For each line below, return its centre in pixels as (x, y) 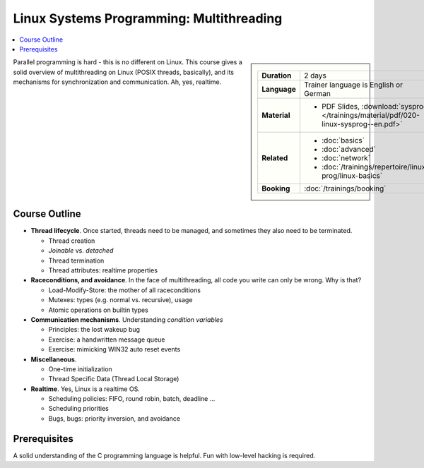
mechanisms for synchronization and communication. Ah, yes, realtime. (117, 82)
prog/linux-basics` (352, 176)
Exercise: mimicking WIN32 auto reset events (114, 349)
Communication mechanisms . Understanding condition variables (127, 319)
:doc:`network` (346, 158)
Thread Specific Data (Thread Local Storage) (114, 379)
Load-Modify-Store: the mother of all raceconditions (125, 290)
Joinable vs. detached (81, 251)
